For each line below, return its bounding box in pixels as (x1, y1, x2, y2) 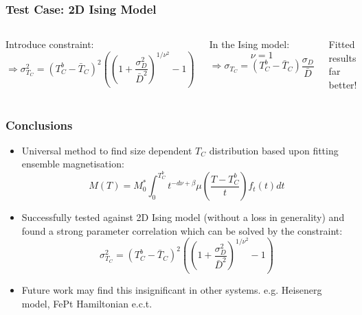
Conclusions (5, 116, 73, 133)
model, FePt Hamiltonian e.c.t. (21, 296, 152, 310)
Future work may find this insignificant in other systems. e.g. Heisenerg (21, 283, 322, 297)
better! (328, 78, 357, 91)
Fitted (328, 37, 355, 51)
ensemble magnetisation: (21, 156, 124, 171)
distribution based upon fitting (209, 143, 339, 157)
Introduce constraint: (5, 37, 94, 51)
